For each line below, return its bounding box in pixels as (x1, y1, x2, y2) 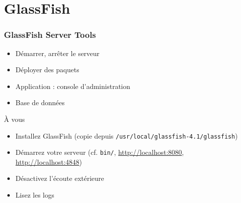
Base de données (15, 97, 65, 108)
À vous (4, 114, 25, 124)
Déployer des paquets (15, 64, 79, 75)
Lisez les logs (15, 190, 54, 200)
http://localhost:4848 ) (15, 156, 82, 167)
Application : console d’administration (15, 81, 130, 91)
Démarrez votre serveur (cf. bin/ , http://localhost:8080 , (15, 147, 184, 157)
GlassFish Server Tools (4, 29, 96, 41)
